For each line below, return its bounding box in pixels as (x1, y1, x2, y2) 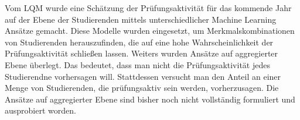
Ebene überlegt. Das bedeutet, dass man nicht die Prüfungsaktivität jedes (5, 58, 270, 70)
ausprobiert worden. (5, 104, 76, 117)
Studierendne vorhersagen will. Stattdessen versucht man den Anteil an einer (5, 70, 281, 82)
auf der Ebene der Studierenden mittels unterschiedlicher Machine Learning (5, 13, 277, 25)
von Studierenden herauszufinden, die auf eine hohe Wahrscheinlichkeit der (5, 36, 274, 48)
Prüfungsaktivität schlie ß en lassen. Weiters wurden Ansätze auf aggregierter (5, 47, 278, 59)
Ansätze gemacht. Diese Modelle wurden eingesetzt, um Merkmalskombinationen (5, 24, 295, 37)
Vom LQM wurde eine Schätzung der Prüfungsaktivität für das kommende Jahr (5, 2, 292, 13)
